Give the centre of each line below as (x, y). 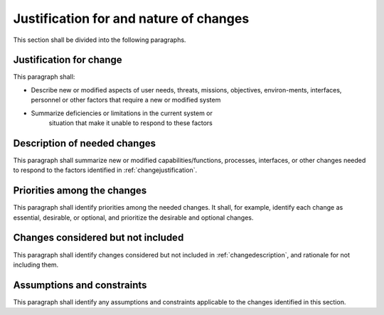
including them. (36, 265)
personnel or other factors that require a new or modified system (126, 100)
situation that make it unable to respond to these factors (131, 123)
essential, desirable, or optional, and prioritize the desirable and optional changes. (133, 218)
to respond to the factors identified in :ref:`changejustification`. (105, 170)
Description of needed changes (85, 143)
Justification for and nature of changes (131, 18)
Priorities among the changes (80, 191)
